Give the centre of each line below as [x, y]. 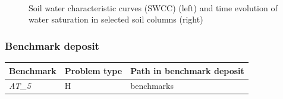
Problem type [93, 70]
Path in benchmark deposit [187, 70]
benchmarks [152, 86]
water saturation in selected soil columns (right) [116, 19]
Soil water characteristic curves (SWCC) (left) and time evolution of [153, 7]
